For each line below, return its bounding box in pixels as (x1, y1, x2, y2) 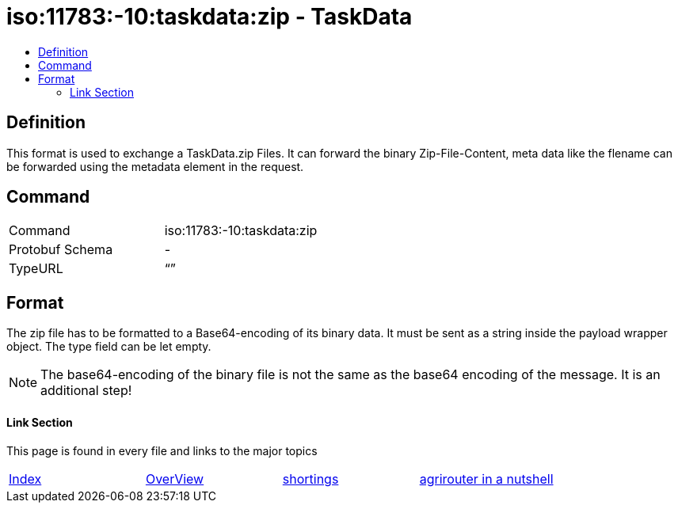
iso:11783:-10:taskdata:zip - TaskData (6, 3, 413, 30)
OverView (145, 470, 204, 487)
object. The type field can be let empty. (6, 340, 211, 354)
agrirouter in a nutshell (419, 470, 554, 487)
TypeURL (9, 260, 63, 277)
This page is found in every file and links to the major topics (6, 443, 318, 458)
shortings (282, 470, 339, 487)
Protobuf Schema (9, 241, 113, 258)
